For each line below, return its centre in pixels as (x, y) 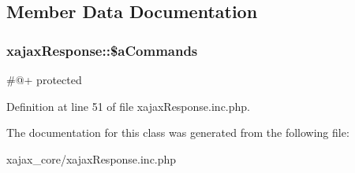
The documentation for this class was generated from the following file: (178, 133)
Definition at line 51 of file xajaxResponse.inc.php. (128, 106)
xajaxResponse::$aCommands (102, 50)
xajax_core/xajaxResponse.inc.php (92, 158)
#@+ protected (44, 79)
